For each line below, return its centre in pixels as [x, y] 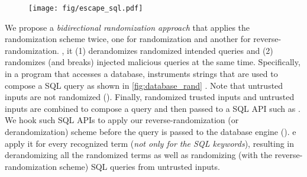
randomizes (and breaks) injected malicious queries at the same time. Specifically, [153, 62]
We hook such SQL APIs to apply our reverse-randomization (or [122, 120]
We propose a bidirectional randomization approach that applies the [127, 27]
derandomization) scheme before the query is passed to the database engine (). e [151, 131]
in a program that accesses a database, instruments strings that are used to [141, 74]
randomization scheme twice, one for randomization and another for [128, 39]
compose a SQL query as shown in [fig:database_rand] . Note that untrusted [144, 85]
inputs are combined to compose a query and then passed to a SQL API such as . [153, 108]
